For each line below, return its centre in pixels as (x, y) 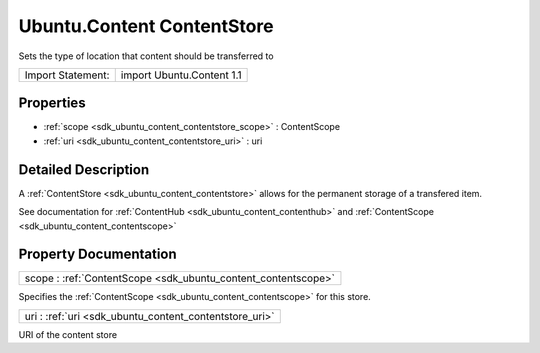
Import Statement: (67, 75)
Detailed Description (84, 169)
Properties (52, 103)
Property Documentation (97, 254)
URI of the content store (68, 334)
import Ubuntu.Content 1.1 (181, 75)
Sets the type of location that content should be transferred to (146, 56)
